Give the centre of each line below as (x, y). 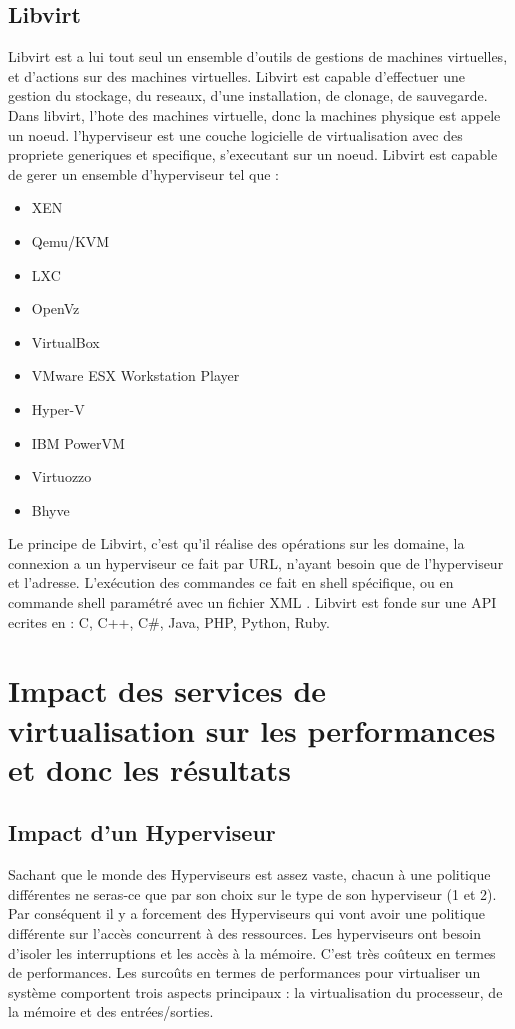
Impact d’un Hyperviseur (142, 832)
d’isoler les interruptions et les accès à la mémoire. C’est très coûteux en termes (252, 952)
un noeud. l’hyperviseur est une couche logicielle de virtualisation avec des (235, 134)
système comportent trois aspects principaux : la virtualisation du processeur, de (255, 991)
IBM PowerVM (78, 442)
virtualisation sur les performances (252, 729)
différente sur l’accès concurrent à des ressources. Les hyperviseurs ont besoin (244, 933)
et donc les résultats (149, 768)
